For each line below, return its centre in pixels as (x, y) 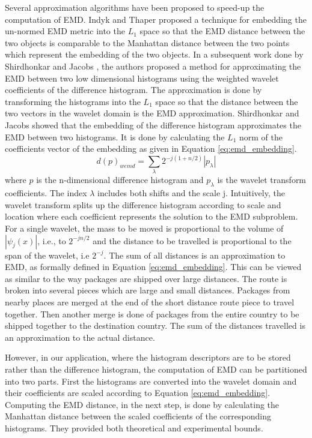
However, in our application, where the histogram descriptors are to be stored (148, 357)
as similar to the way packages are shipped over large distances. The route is (146, 278)
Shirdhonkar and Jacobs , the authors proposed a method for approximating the (153, 66)
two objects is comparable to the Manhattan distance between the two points (147, 42)
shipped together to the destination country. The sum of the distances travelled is (155, 325)
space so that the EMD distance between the (222, 31)
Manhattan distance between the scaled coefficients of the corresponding (138, 416)
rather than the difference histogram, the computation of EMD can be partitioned (156, 369)
